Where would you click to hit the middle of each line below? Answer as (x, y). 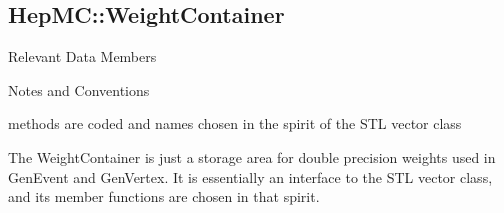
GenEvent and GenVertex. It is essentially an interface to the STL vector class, (250, 176)
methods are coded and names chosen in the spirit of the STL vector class (235, 123)
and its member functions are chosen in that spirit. (164, 196)
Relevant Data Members (82, 56)
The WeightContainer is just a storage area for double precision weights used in (252, 156)
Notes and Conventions (79, 89)
